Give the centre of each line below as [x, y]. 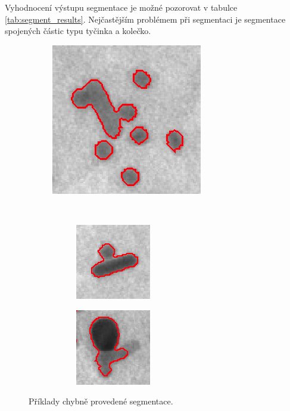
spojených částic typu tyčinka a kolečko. [78, 31]
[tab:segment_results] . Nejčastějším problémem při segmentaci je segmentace [145, 19]
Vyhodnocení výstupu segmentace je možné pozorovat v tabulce [121, 7]
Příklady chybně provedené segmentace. [101, 401]
